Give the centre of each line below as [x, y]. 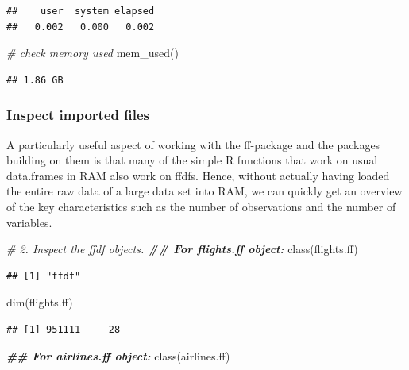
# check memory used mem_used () [93, 53]
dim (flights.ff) [40, 302]
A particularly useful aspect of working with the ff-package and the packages [193, 144]
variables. [29, 222]
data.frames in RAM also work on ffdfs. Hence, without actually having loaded [198, 175]
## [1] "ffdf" [44, 276]
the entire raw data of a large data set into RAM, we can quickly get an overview [204, 191]
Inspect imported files [78, 115]
